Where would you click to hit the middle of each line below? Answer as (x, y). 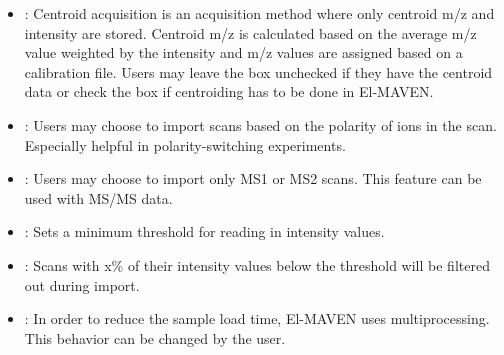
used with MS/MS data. (98, 197)
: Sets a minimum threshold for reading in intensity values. (204, 231)
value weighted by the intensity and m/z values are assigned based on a (243, 52)
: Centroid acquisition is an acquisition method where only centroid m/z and (259, 13)
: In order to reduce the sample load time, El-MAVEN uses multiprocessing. (257, 318)
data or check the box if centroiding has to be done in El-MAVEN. (229, 91)
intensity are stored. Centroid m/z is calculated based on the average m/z (250, 32)
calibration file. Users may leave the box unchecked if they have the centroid (258, 71)
